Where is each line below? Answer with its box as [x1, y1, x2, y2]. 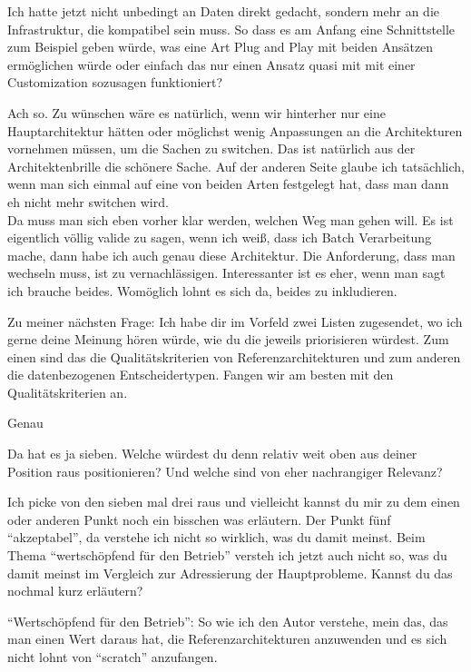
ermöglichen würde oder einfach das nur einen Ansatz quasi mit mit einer [7, 54, 416, 74]
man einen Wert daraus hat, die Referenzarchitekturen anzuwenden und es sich [7, 629, 447, 648]
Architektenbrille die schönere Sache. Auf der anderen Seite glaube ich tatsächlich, [7, 156, 465, 175]
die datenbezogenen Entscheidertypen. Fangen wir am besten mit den [7, 365, 394, 384]
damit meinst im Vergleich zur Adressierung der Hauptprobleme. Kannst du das [7, 563, 453, 582]
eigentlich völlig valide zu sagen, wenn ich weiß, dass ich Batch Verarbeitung [7, 228, 432, 247]
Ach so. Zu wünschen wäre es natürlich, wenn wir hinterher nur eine [7, 103, 386, 122]
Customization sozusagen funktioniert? [7, 73, 223, 92]
